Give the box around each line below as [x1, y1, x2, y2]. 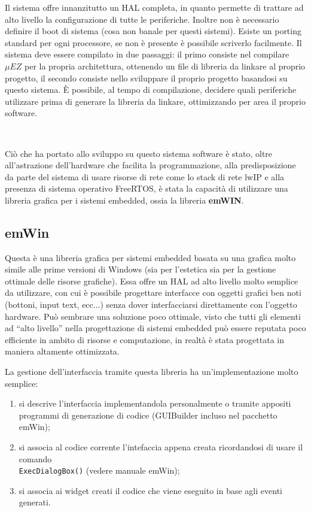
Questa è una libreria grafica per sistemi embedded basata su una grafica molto [5, 251, 296, 263]
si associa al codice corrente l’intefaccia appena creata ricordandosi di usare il [19, 441, 303, 453]
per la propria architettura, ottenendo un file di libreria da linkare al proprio [25, 59, 306, 72]
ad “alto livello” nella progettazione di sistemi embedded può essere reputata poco [5, 322, 306, 334]
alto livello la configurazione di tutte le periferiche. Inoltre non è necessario [5, 13, 279, 25]
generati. [19, 496, 51, 508]
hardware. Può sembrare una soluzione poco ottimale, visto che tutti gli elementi [5, 310, 301, 322]
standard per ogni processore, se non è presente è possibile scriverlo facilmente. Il [5, 36, 302, 49]
